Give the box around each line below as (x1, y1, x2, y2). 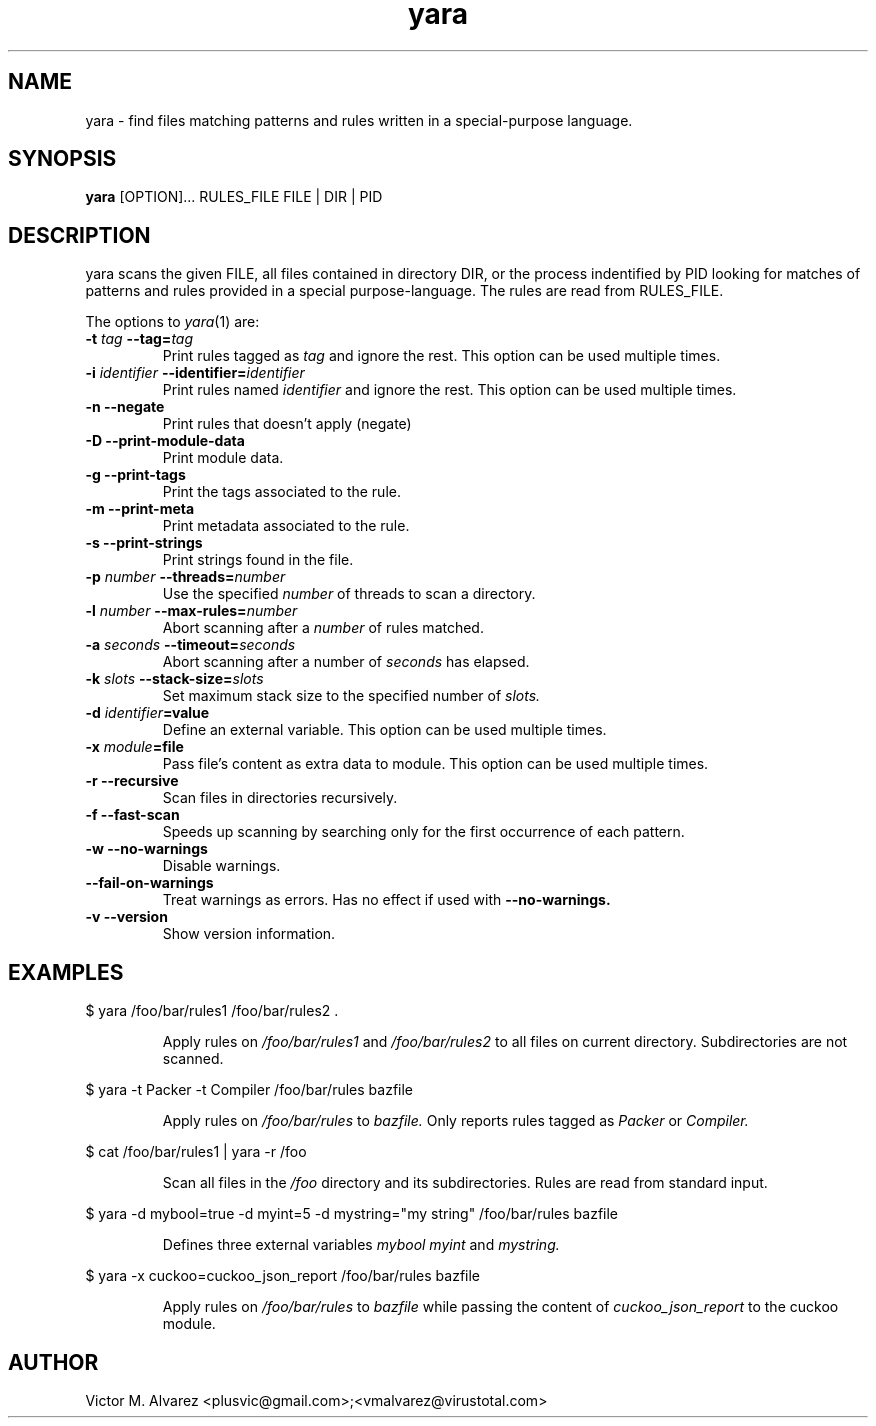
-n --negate (85, 398, 165, 416)
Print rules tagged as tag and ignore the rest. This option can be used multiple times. (162, 347, 721, 365)
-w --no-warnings (85, 840, 208, 858)
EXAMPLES (8, 959, 124, 985)
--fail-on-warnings (85, 874, 214, 892)
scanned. (162, 1050, 224, 1068)
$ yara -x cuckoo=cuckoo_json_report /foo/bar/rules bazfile (85, 1267, 481, 1285)
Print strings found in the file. (162, 551, 354, 569)
